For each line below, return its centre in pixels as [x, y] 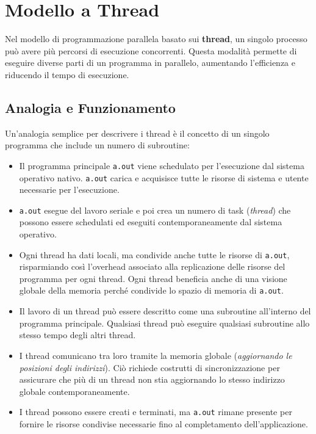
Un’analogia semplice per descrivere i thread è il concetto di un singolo [137, 133]
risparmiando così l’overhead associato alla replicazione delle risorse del [152, 266]
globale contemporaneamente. [74, 391]
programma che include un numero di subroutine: [97, 145]
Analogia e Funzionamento [90, 107]
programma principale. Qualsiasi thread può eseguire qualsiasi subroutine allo [164, 323]
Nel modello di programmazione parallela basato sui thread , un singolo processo [156, 39]
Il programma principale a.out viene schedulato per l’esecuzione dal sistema [162, 165]
